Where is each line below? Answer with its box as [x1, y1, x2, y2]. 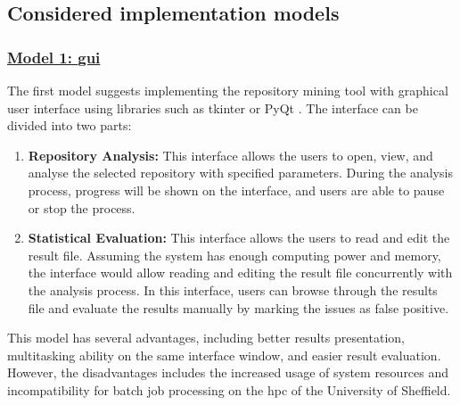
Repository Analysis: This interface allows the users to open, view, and [28, 145, 433, 164]
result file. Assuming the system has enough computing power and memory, [28, 245, 441, 264]
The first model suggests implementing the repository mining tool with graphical [7, 81, 448, 99]
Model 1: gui [7, 45, 101, 68]
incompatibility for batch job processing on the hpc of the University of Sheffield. [7, 380, 451, 399]
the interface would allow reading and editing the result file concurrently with [28, 263, 453, 282]
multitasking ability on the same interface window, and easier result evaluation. [7, 345, 441, 364]
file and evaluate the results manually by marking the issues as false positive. [28, 298, 449, 317]
